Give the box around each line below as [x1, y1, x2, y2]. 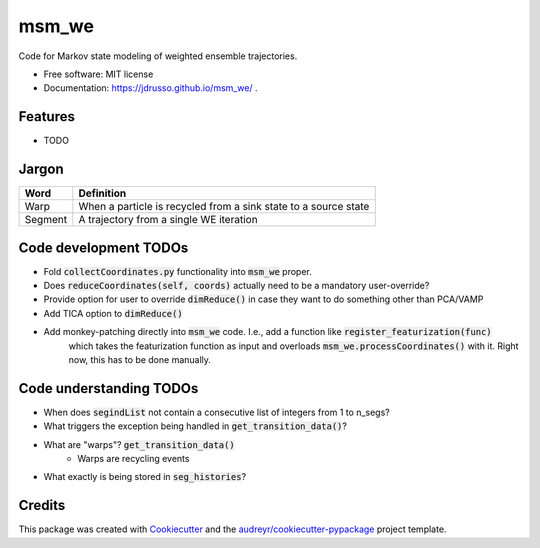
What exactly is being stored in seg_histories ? [43, 471, 247, 483]
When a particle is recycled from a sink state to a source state [78, 200, 370, 214]
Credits [18, 497, 66, 514]
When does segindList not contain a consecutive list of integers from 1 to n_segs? [43, 406, 390, 418]
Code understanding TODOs [18, 380, 199, 397]
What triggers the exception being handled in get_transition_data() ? [43, 420, 347, 432]
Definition [78, 186, 127, 200]
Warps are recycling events [77, 453, 190, 465]
